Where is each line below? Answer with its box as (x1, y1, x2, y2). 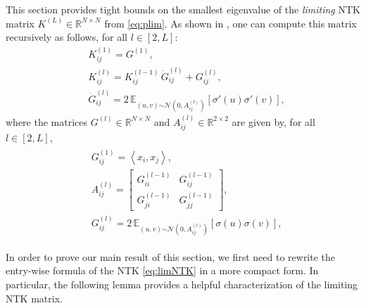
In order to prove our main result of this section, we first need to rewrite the (6, 249, 336, 264)
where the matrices (6, 114, 88, 129)
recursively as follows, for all (6, 30, 128, 44)
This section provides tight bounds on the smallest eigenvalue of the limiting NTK (6, 2, 360, 16)
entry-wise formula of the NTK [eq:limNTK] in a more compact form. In (6, 263, 319, 278)
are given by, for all (232, 114, 315, 129)
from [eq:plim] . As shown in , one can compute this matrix (104, 15, 357, 30)
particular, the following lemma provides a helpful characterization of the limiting (6, 276, 358, 291)
